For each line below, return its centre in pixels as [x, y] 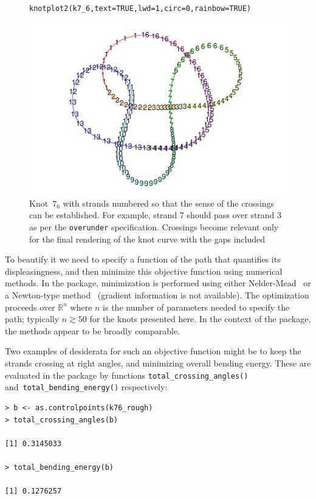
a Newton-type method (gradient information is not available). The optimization [157, 295]
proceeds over [30, 307]
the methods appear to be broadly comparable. [92, 330]
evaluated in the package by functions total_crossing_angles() [127, 375]
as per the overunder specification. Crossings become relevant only [154, 227]
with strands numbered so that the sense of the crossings [169, 203]
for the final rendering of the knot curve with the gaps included [147, 239]
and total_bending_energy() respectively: [86, 387]
